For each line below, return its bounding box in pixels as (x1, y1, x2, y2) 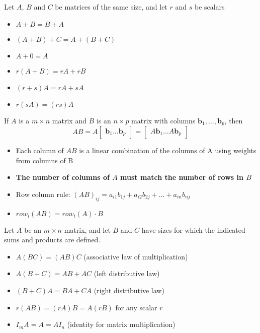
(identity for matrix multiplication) (67, 319, 176, 329)
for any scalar (115, 302, 157, 312)
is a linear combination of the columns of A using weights (79, 145, 256, 156)
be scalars (194, 2, 225, 12)
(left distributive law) (94, 268, 160, 279)
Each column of (16, 145, 64, 156)
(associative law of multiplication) (83, 251, 188, 261)
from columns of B (16, 155, 73, 165)
